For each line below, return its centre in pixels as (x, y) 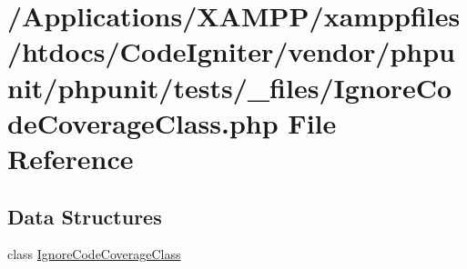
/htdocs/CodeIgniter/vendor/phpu (231, 51)
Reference (71, 158)
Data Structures (85, 216)
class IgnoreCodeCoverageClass (94, 254)
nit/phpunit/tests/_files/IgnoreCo (230, 87)
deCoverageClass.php (143, 122)
